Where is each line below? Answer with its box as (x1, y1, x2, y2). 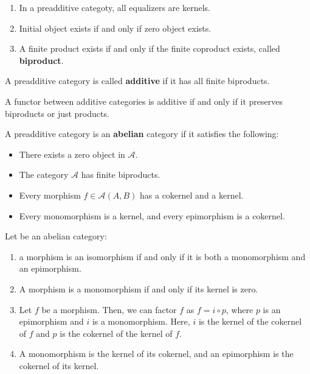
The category (19, 168, 69, 181)
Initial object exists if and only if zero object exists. (19, 21, 212, 34)
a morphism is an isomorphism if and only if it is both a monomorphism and (19, 250, 306, 263)
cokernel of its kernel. (19, 359, 99, 372)
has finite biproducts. (81, 168, 160, 181)
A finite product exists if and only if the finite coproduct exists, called (19, 42, 280, 55)
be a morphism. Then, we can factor (41, 303, 177, 316)
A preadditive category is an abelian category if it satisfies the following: (5, 127, 279, 140)
